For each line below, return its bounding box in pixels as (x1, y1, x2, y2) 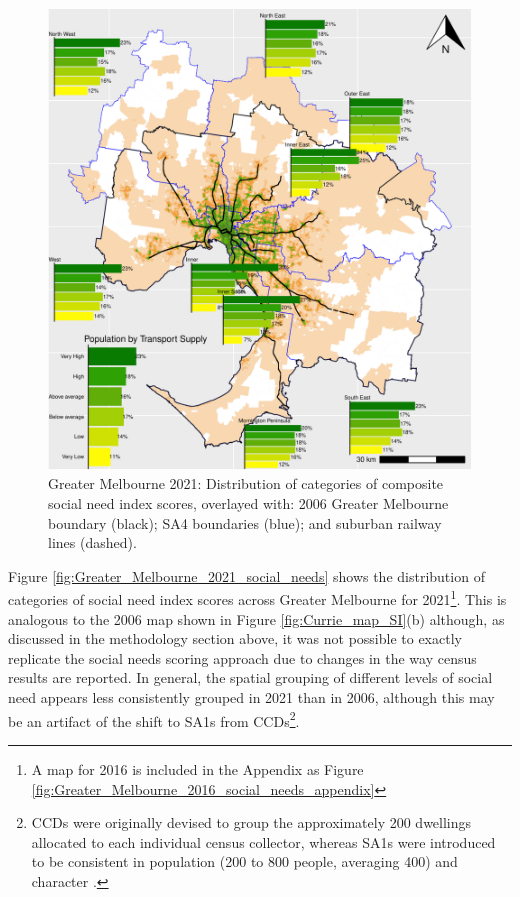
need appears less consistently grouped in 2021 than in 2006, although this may (8, 687, 495, 708)
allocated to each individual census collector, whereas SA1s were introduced (31, 831, 496, 852)
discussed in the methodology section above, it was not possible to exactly (8, 628, 462, 649)
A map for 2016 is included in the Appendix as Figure (31, 758, 364, 779)
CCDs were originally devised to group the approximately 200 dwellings (31, 812, 472, 833)
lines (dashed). (48, 532, 137, 553)
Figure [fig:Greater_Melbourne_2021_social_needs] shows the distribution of (8, 565, 485, 586)
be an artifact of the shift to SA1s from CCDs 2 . (8, 707, 300, 731)
